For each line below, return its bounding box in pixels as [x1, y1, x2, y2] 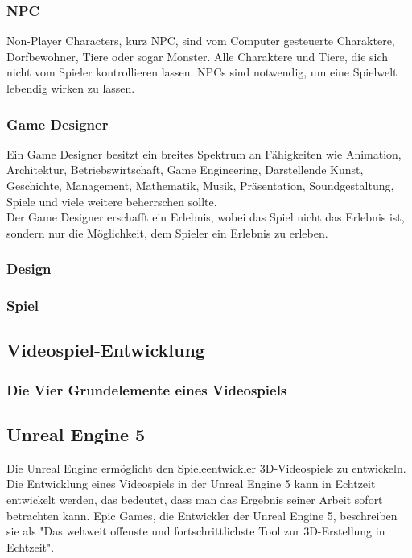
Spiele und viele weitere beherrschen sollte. [6, 192, 217, 209]
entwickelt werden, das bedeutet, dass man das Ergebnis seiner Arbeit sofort [6, 491, 383, 508]
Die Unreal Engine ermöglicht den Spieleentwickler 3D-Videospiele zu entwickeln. [6, 459, 406, 476]
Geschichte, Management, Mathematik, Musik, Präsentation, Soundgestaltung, [6, 177, 394, 193]
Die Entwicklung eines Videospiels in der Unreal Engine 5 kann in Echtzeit [6, 475, 376, 492]
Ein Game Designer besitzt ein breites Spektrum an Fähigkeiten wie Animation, [6, 145, 402, 162]
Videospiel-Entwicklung [6, 337, 205, 362]
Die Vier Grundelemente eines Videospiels [6, 379, 287, 399]
